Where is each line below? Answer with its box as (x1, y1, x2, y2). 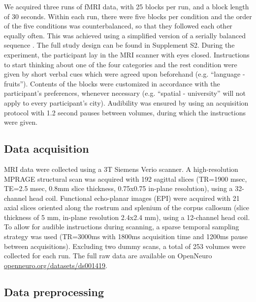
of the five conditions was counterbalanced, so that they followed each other (4, 21, 232, 31)
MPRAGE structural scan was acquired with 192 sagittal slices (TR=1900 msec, (4, 173, 247, 184)
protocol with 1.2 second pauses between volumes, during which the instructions (4, 107, 246, 117)
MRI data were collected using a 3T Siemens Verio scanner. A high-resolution (4, 164, 238, 174)
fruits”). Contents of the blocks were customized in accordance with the (4, 78, 220, 88)
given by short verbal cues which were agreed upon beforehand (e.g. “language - (4, 69, 245, 79)
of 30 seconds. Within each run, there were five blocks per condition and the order (4, 11, 252, 21)
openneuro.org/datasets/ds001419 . (4, 260, 107, 270)
